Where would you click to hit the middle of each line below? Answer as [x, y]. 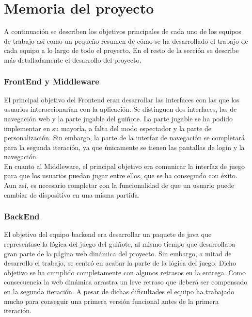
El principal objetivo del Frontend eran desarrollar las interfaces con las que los [122, 99]
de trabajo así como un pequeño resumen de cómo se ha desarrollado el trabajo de [126, 41]
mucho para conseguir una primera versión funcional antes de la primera [111, 301]
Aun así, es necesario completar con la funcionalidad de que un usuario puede [119, 185]
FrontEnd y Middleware [52, 81]
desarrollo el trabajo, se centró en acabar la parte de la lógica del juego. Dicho [120, 263]
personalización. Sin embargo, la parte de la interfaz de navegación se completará [124, 138]
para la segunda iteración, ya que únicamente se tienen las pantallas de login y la [124, 147]
